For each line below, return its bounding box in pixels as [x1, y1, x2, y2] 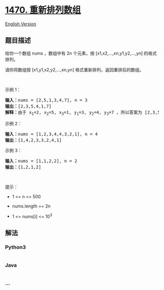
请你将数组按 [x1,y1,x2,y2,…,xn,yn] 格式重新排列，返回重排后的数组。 [5, 67, 144, 72]
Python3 [5, 244, 26, 250]
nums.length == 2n [12, 203, 51, 209]
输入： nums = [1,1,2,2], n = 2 [5, 158, 77, 164]
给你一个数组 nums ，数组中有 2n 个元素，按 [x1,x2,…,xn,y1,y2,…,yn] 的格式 [5, 50, 157, 56]
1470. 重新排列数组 [5, 4, 82, 16]
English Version [5, 21, 37, 27]
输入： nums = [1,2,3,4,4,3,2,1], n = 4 [5, 131, 98, 137]
